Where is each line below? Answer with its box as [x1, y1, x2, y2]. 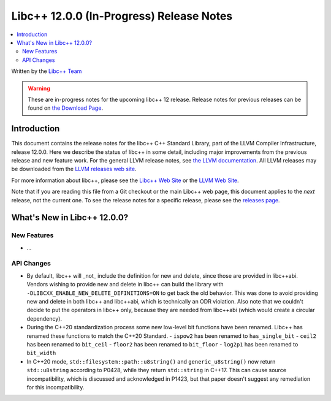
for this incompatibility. [26, 383, 85, 391]
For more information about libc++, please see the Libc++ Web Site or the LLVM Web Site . [11, 177, 239, 184]
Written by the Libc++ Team [11, 67, 82, 75]
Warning [28, 85, 50, 92]
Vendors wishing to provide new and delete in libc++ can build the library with [26, 281, 224, 288]
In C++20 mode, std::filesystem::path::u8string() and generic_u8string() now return [26, 357, 276, 365]
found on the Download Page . [28, 104, 104, 112]
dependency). [26, 315, 63, 322]
